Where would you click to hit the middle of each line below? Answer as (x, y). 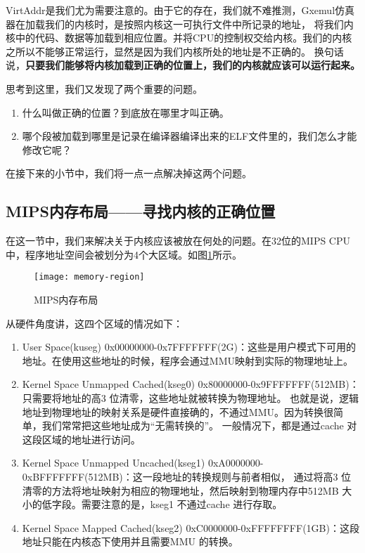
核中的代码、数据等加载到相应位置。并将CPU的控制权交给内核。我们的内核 (179, 38)
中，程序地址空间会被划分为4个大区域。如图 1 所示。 (124, 254)
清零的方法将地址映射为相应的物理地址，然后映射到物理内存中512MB (180, 490)
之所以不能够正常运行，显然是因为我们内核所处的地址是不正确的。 (158, 51)
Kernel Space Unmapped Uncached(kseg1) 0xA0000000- (143, 463)
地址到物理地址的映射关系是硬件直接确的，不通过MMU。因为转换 (173, 411)
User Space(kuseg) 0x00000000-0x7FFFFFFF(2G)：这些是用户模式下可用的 (189, 347)
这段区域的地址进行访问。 (81, 439)
